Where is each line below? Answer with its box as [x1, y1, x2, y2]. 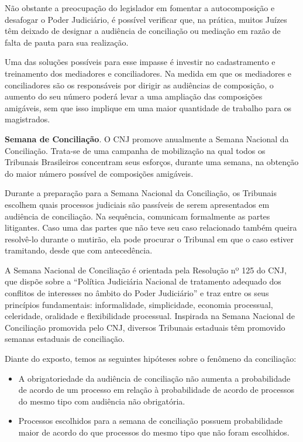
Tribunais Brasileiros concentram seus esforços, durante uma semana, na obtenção [5, 156, 299, 168]
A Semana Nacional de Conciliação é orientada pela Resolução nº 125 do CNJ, [5, 263, 287, 276]
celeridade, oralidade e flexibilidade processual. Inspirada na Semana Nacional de [5, 310, 295, 322]
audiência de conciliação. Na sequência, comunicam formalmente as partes [5, 210, 270, 222]
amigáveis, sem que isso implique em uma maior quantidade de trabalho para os [5, 101, 292, 114]
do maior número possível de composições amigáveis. [5, 167, 194, 179]
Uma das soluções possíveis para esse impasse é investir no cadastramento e [5, 56, 276, 68]
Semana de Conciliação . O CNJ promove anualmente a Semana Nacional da [5, 132, 289, 145]
